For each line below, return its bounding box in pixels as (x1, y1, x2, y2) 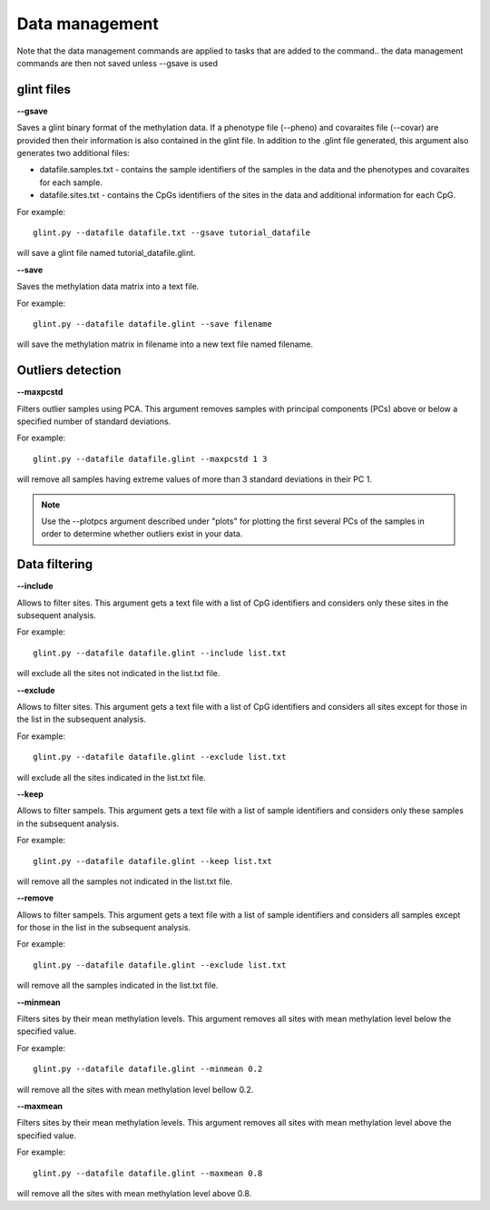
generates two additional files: (16, 148, 131, 159)
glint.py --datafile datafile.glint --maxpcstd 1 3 (33, 454, 268, 464)
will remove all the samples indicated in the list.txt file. (16, 980, 219, 991)
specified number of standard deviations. (16, 416, 171, 427)
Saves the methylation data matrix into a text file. (16, 281, 200, 292)
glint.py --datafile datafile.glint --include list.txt (33, 647, 287, 658)
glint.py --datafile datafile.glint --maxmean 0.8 (33, 1167, 263, 1178)
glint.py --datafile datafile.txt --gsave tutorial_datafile (33, 227, 310, 238)
